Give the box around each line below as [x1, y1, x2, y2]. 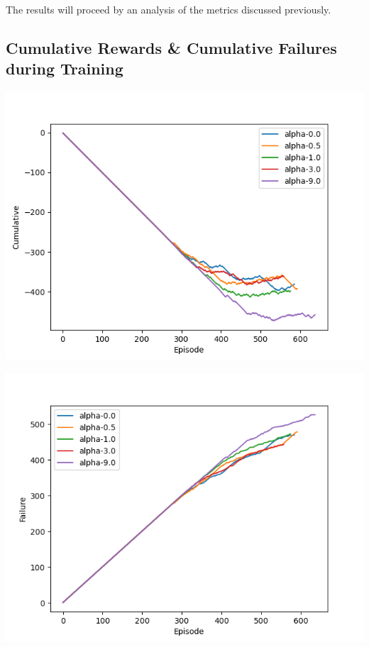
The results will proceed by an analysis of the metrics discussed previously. [6, 2, 331, 16]
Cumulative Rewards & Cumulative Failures [6, 36, 337, 58]
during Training [6, 57, 123, 79]
